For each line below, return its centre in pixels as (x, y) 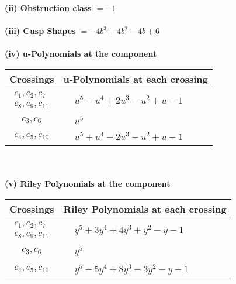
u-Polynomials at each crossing (136, 78)
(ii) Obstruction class (48, 8)
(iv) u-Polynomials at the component (81, 54)
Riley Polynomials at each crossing (145, 208)
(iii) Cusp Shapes (40, 31)
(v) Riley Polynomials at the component (88, 184)
